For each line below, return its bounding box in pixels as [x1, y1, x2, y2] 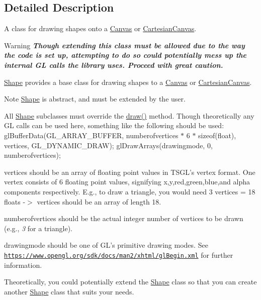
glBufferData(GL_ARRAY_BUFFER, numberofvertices [4, 130, 179, 140]
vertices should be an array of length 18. [37, 196, 161, 207]
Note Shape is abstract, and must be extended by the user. [4, 93, 186, 104]
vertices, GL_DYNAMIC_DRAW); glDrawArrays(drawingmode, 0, [4, 140, 213, 150]
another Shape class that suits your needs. [4, 286, 134, 296]
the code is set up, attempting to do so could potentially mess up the [4, 50, 247, 60]
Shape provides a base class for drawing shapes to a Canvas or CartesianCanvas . [4, 76, 252, 87]
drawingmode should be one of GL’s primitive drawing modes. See [4, 240, 208, 250]
